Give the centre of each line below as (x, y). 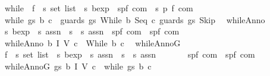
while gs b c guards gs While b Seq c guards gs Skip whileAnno (135, 19)
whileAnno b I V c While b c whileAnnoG (92, 42)
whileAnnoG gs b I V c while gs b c (78, 66)
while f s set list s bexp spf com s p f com (99, 8)
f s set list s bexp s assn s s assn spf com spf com (130, 54)
